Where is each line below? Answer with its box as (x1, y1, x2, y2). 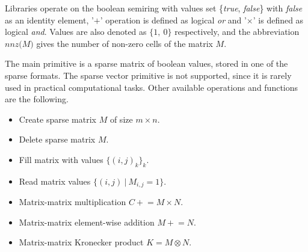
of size (109, 112, 133, 125)
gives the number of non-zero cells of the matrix (36, 37, 213, 49)
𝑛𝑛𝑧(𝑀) (5, 40, 34, 49)
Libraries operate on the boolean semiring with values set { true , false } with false (5, 2, 303, 14)
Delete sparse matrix (19, 133, 96, 146)
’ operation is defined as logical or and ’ (100, 13, 247, 26)
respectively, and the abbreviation (174, 25, 300, 38)
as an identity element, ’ (5, 13, 94, 26)
